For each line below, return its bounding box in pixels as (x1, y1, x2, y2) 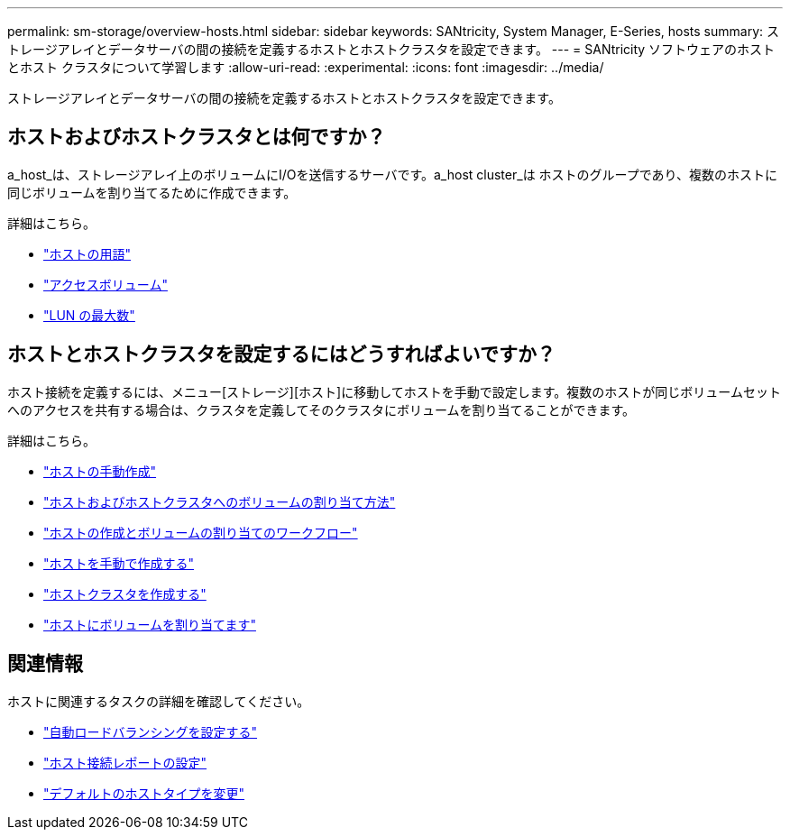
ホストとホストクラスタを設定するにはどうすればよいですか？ (7, 343, 556, 366)
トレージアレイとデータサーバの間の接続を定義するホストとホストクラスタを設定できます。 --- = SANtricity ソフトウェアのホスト (7, 41, 776, 57)
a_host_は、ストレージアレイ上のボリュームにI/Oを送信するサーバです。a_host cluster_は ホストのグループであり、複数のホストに (7, 166, 778, 182)
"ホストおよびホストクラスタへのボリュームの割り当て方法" (43, 493, 396, 510)
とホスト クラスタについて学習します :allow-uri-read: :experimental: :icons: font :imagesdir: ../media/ (7, 60, 604, 75)
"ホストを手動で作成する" (43, 555, 195, 571)
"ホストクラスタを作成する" (43, 585, 207, 602)
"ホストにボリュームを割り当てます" (43, 616, 256, 632)
